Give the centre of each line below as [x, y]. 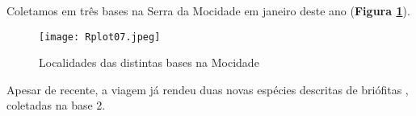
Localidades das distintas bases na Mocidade [149, 62]
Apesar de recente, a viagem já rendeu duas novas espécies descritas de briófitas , [208, 89]
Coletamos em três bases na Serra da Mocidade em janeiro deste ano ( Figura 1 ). [208, 10]
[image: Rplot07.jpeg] [100, 37]
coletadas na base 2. [56, 105]
